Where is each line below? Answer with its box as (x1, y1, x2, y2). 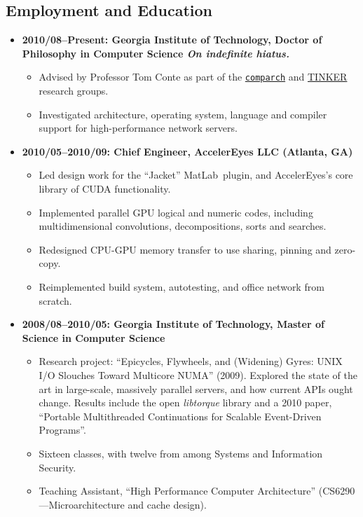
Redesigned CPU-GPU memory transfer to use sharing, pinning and (39, 242, 331, 256)
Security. (39, 460, 76, 474)
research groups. (39, 83, 109, 98)
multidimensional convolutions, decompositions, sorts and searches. (39, 219, 327, 233)
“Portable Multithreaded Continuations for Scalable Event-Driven (39, 408, 322, 423)
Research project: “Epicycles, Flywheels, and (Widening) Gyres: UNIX (39, 354, 343, 368)
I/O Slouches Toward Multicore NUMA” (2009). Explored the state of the (39, 367, 357, 382)
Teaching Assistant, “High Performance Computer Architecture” (39, 483, 316, 498)
